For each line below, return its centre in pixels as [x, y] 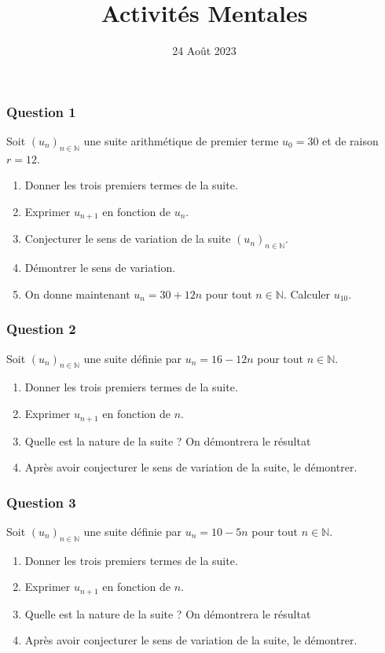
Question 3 [41, 502]
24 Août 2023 [204, 51]
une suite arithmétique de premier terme [181, 141]
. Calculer [307, 293]
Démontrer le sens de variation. [100, 268]
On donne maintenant [77, 293]
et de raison [350, 141]
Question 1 [41, 111]
